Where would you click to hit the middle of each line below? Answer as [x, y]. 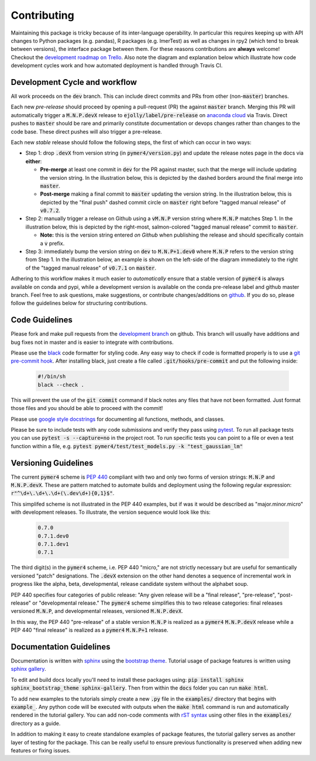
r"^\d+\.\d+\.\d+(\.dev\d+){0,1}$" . [63, 493]
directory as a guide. [36, 723]
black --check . [61, 385]
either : [34, 161]
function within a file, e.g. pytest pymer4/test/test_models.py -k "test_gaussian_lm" [127, 446]
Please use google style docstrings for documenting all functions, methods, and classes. [118, 419]
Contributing [42, 15]
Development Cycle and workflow [74, 82]
